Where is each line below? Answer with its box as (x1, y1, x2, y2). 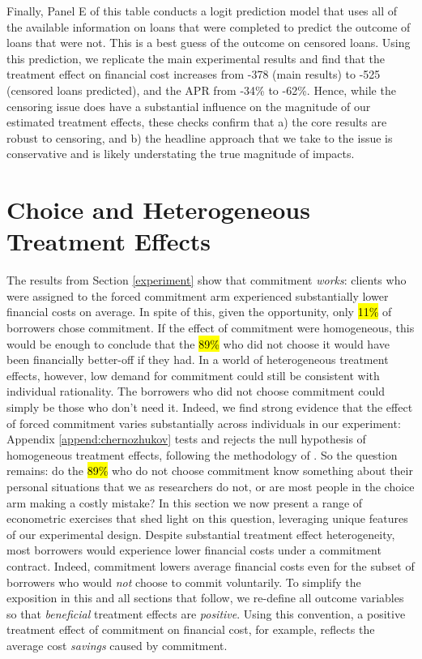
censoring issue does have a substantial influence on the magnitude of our (6, 97, 371, 114)
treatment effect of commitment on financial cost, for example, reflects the (6, 621, 375, 638)
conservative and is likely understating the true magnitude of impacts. (6, 145, 355, 162)
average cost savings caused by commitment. (6, 636, 228, 653)
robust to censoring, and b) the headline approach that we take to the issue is (6, 129, 393, 146)
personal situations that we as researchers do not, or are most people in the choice (6, 477, 415, 494)
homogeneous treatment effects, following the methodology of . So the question (6, 446, 398, 463)
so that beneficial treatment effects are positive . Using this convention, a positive (6, 605, 406, 622)
